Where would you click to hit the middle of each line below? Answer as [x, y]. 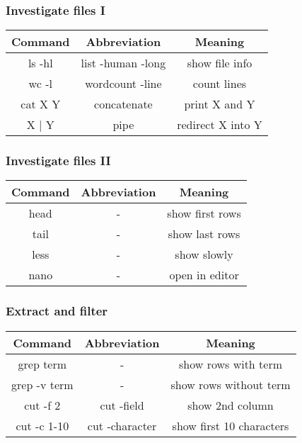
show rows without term [231, 384]
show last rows [204, 234]
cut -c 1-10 [42, 425]
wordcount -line [123, 84]
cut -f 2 [42, 405]
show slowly [204, 254]
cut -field [122, 405]
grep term [42, 364]
